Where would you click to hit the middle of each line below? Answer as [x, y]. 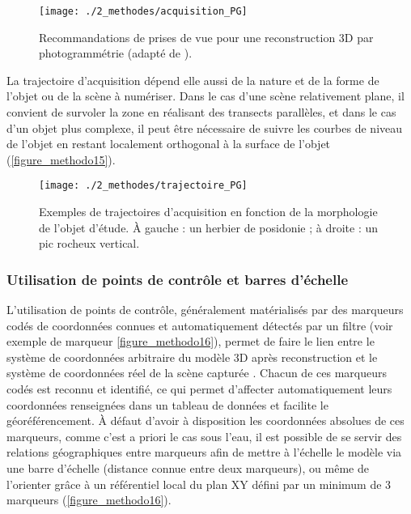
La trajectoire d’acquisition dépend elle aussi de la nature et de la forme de [193, 80]
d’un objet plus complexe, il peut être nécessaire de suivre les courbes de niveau [205, 127]
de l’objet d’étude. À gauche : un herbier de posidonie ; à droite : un [209, 227]
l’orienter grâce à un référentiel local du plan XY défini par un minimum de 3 [199, 484]
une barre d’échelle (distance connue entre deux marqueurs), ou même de [188, 468]
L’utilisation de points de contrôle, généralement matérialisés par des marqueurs [205, 310]
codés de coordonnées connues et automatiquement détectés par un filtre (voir [200, 325]
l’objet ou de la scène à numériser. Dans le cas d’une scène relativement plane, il [205, 96]
